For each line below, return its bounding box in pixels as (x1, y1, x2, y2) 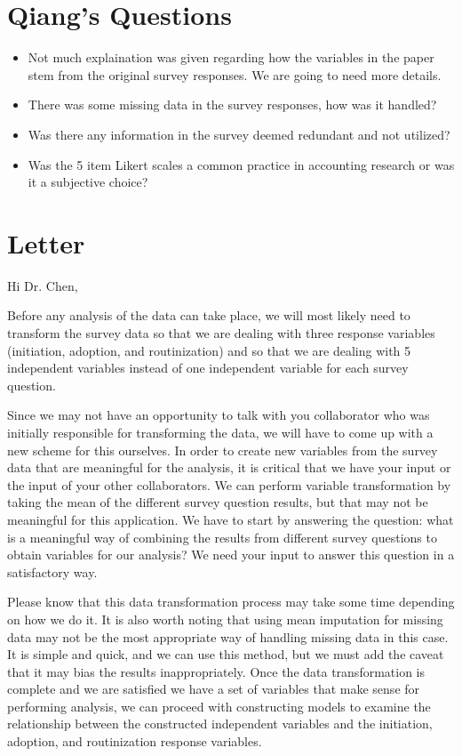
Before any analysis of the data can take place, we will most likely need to (7, 306, 410, 325)
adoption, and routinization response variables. (7, 732, 262, 751)
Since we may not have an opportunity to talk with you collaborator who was (7, 406, 430, 424)
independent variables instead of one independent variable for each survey (7, 358, 409, 377)
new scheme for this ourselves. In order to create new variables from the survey (7, 440, 438, 459)
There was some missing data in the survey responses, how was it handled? (28, 95, 437, 114)
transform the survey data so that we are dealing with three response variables (7, 324, 435, 342)
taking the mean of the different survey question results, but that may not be (7, 493, 428, 511)
